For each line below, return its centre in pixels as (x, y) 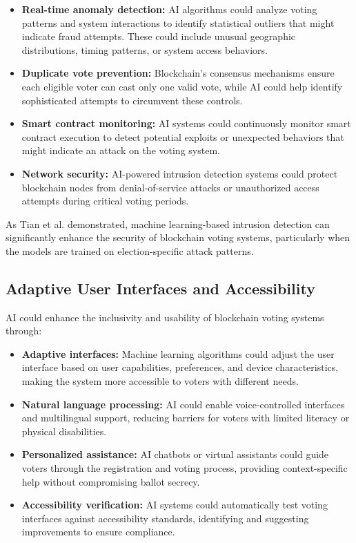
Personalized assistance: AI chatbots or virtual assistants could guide (175, 454)
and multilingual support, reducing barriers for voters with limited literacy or (186, 418)
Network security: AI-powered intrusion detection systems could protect (180, 173)
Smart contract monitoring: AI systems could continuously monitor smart (186, 123)
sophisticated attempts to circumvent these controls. (132, 100)
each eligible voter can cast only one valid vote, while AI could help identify (182, 86)
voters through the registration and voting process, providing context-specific (185, 468)
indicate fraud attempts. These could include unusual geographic (159, 36)
